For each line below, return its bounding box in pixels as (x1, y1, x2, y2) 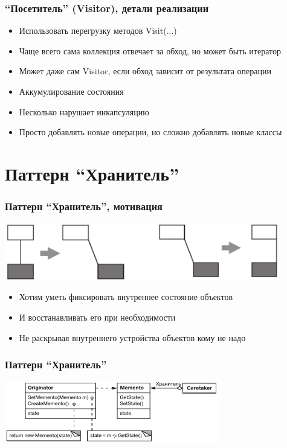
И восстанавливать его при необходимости (19, 310, 176, 323)
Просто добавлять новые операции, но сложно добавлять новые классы (19, 126, 282, 138)
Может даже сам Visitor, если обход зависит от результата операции (19, 65, 271, 77)
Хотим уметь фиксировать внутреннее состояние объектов (19, 290, 233, 303)
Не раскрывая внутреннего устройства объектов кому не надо (19, 331, 246, 344)
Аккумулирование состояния (19, 85, 124, 97)
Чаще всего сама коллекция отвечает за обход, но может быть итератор (19, 44, 281, 57)
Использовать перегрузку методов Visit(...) (19, 24, 177, 37)
